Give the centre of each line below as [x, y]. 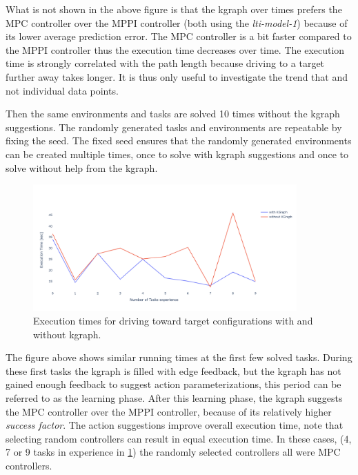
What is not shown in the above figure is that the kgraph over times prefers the [174, 9]
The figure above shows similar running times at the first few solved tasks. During [179, 357]
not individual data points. [62, 90]
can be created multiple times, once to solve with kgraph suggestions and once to [177, 154]
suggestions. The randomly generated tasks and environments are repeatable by [174, 127]
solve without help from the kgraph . [82, 167]
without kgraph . [67, 334]
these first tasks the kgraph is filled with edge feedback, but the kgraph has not [173, 370]
